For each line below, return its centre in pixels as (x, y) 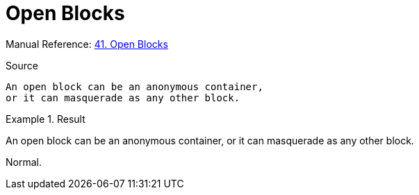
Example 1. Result (46, 119)
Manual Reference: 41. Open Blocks (87, 44)
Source (22, 65)
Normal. (24, 162)
